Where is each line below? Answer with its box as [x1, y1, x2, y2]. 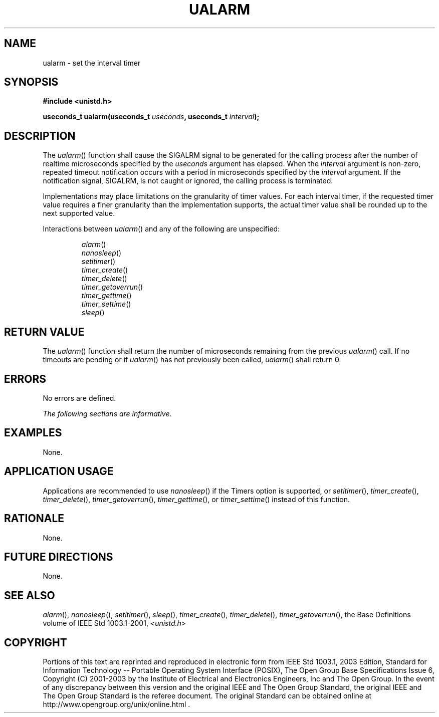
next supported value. [43, 209, 115, 218]
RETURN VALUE [4, 325, 85, 338]
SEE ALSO [4, 589, 55, 602]
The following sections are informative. [43, 409, 172, 418]
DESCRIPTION [4, 129, 76, 142]
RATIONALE [4, 512, 65, 525]
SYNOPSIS [4, 76, 59, 89]
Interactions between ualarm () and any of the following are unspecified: [43, 224, 280, 233]
